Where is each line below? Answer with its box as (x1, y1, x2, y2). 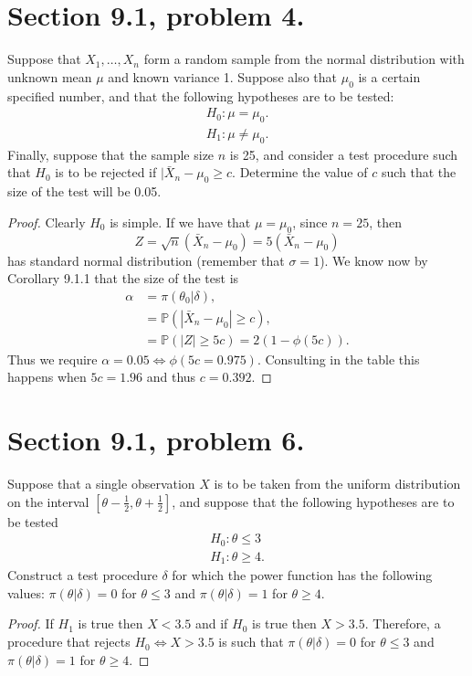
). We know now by (320, 250, 428, 269)
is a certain (358, 67, 421, 86)
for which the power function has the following (172, 565, 433, 585)
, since (292, 212, 328, 231)
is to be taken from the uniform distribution (214, 474, 461, 493)
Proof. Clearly (7, 212, 86, 231)
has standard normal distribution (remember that (7, 250, 285, 269)
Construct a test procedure (7, 565, 158, 585)
